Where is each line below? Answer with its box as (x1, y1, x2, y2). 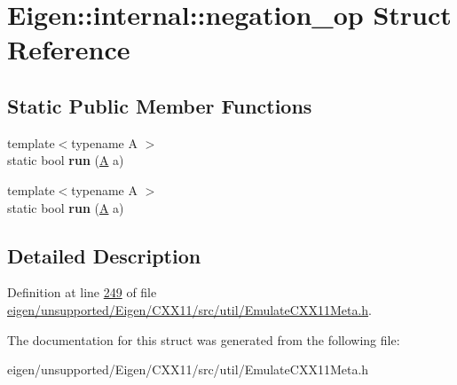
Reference (7, 31, 130, 67)
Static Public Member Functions (7, 91, 312, 119)
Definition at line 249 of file (7, 283, 157, 302)
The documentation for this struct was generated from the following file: (7, 330, 400, 349)
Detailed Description (7, 241, 201, 269)
